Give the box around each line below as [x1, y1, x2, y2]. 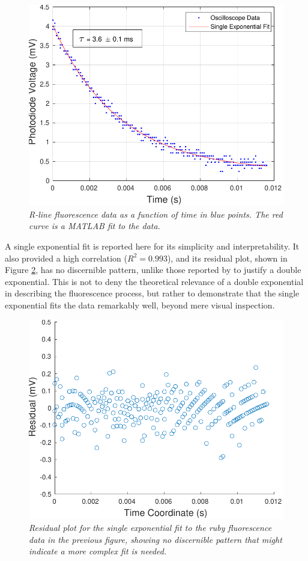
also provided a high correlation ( [5, 251, 127, 264]
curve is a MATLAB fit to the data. [29, 219, 160, 232]
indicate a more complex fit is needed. [29, 545, 167, 557]
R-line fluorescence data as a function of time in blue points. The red [29, 207, 283, 220]
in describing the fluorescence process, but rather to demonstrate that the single [5, 287, 300, 299]
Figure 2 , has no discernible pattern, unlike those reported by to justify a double [5, 263, 301, 276]
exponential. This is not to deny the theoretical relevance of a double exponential [5, 275, 304, 287]
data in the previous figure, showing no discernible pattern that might [29, 533, 282, 545]
